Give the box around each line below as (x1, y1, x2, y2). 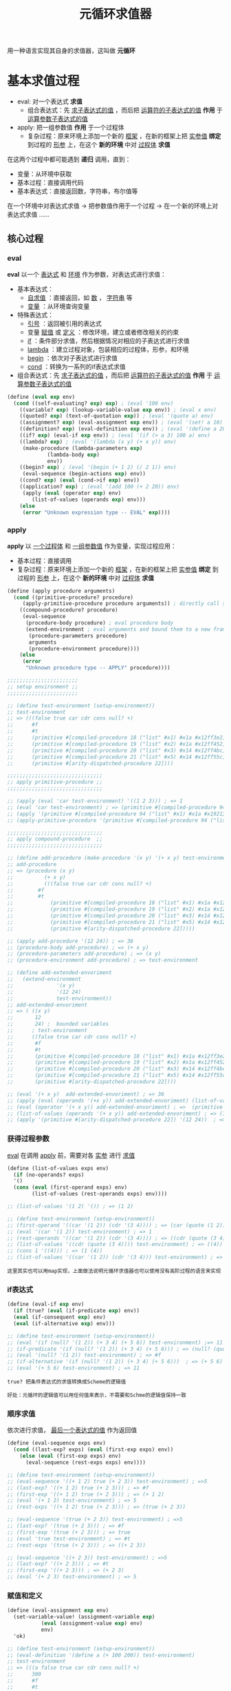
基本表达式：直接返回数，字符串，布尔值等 (16, 187, 138, 195)
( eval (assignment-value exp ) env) (41, 1620, 143, 1627)
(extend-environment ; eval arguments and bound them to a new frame (25, 626, 229, 633)
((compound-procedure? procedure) (19, 606, 118, 614)
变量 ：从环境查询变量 (27, 301, 90, 310)
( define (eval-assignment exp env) (7, 1607, 109, 1614)
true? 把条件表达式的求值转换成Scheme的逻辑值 (7, 1378, 126, 1385)
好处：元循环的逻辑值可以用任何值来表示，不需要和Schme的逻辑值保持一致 (7, 1392, 187, 1399)
